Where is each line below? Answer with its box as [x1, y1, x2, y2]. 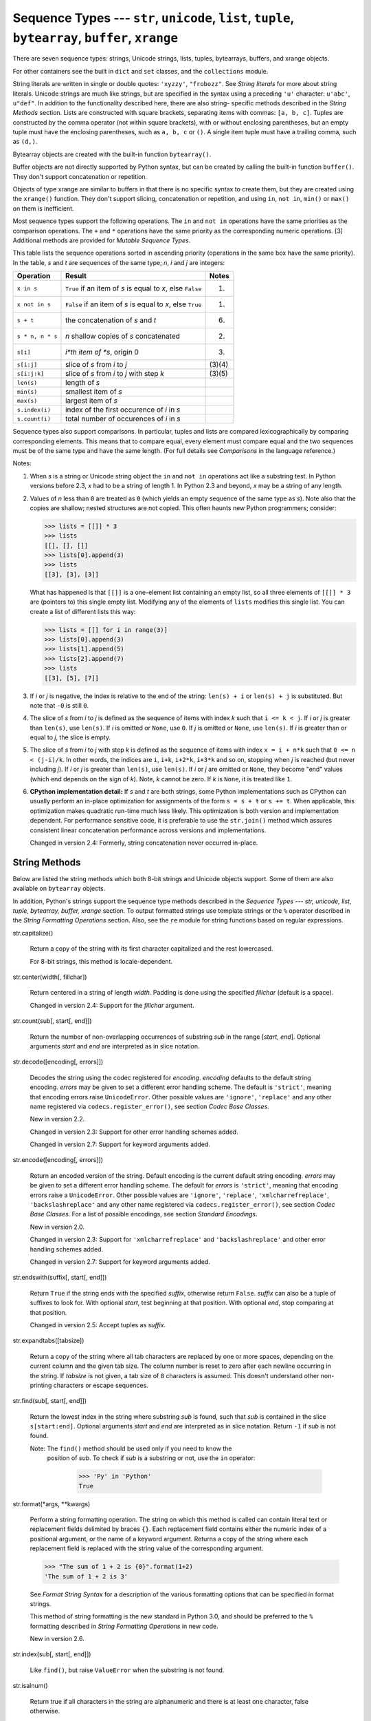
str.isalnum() [12, 1682, 48, 1690]
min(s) [16, 388, 38, 395]
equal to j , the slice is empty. [30, 733, 111, 741]
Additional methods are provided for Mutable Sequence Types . [12, 236, 191, 244]
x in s [16, 284, 38, 292]
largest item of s [65, 396, 118, 405]
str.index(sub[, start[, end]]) [12, 1650, 91, 1658]
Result [65, 271, 87, 281]
